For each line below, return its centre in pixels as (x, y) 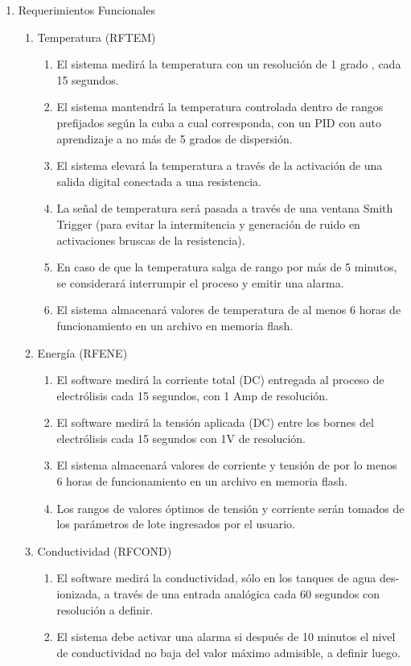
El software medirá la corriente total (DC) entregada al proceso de (220, 380)
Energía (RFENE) (82, 352)
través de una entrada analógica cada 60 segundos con (247, 594)
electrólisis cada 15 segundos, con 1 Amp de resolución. (192, 395)
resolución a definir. (105, 609)
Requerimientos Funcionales (86, 10)
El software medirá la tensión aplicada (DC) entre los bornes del (215, 422)
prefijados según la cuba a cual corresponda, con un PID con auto (219, 122)
